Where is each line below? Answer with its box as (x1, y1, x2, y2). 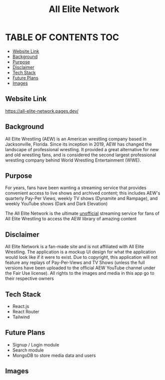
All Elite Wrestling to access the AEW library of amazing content (5, 216, 136, 222)
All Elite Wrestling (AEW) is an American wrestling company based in (5, 136, 146, 142)
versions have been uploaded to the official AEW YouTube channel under (5, 265, 156, 271)
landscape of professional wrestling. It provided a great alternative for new (5, 146, 159, 152)
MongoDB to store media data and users (12, 352, 96, 358)
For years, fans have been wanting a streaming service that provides (5, 185, 146, 191)
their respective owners (5, 275, 54, 281)
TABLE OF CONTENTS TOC (5, 32, 119, 43)
